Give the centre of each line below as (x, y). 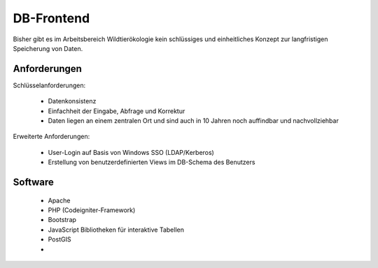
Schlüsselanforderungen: (49, 85)
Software (33, 182)
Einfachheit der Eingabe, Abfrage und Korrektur (117, 111)
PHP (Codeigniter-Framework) (92, 210)
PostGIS (59, 239)
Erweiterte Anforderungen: (51, 137)
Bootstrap (62, 220)
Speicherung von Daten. (48, 48)
